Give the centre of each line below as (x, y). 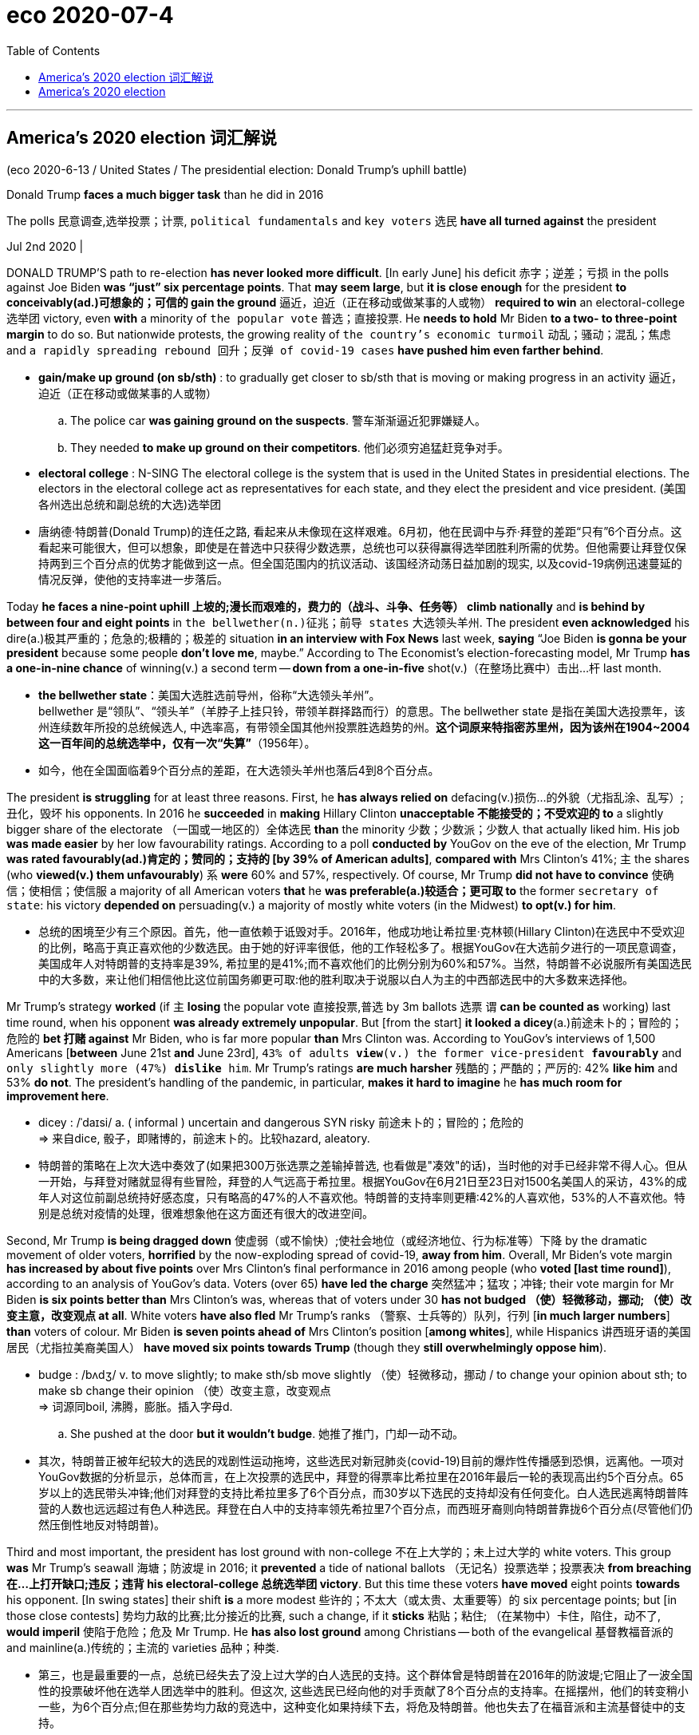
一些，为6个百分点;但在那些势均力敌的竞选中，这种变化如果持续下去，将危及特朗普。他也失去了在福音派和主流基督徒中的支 (362, 1706)
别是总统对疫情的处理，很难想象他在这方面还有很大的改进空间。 (206, 1213)
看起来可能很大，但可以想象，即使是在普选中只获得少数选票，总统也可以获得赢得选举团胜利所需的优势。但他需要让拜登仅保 (362, 547)
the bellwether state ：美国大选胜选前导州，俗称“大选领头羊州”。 (209, 695)
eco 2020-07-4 (90, 15)
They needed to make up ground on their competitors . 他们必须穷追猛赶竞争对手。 (290, 447)
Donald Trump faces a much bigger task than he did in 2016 (165, 194)
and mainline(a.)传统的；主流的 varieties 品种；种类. (143, 1647)
